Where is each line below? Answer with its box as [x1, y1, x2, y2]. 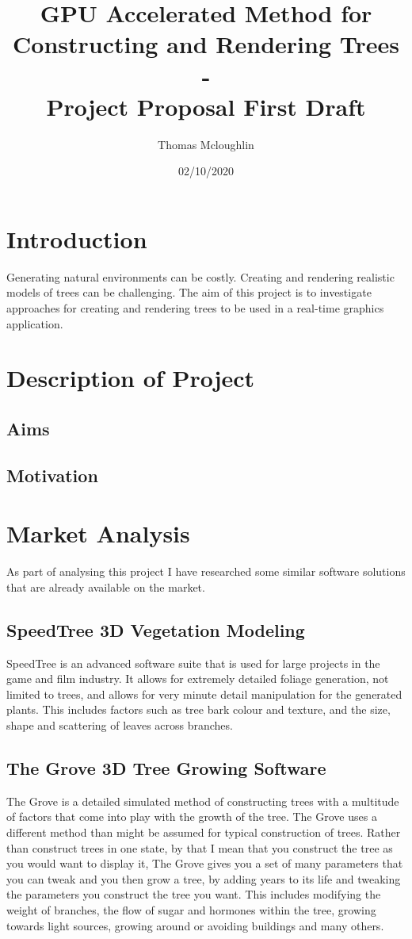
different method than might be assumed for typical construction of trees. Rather [6, 824, 401, 840]
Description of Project [6, 362, 255, 394]
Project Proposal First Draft [46, 90, 366, 122]
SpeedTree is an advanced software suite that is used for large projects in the [6, 654, 380, 671]
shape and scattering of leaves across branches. [6, 717, 233, 734]
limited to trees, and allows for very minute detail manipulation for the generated [6, 685, 402, 702]
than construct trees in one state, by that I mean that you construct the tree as [6, 839, 393, 856]
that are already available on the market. [6, 578, 205, 595]
